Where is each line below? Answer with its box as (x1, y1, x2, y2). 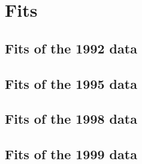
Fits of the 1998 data (5, 109, 137, 128)
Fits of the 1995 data (5, 74, 137, 93)
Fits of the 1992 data (5, 38, 137, 57)
